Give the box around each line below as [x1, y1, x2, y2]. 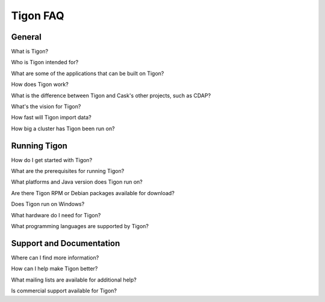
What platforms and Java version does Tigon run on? [11, 178, 143, 186]
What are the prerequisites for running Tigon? [11, 168, 125, 175]
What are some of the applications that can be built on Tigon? [11, 70, 164, 77]
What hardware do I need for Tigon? [11, 211, 101, 219]
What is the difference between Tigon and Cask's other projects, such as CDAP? [11, 92, 211, 99]
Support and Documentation [11, 238, 120, 249]
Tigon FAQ [11, 9, 64, 22]
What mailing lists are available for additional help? [11, 276, 137, 283]
